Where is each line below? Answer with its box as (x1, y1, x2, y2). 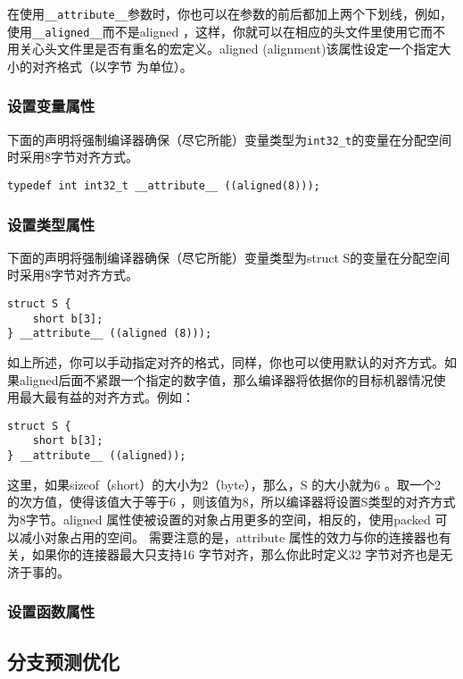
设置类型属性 (7, 213, 95, 235)
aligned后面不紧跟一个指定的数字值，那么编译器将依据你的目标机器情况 (19, 370, 434, 389)
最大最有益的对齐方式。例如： (19, 388, 194, 407)
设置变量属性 (7, 95, 95, 117)
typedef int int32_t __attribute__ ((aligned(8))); (7, 179, 320, 192)
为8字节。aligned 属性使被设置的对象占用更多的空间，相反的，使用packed (7, 509, 431, 528)
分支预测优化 (7, 647, 120, 675)
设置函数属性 (7, 600, 95, 623)
